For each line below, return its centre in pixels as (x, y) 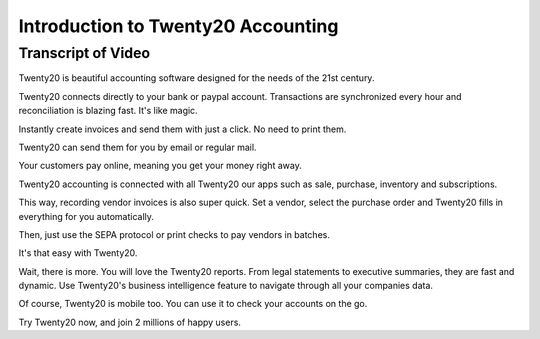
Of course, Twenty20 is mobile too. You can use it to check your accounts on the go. (193, 304)
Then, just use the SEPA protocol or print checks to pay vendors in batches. (174, 234)
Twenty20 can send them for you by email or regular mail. (137, 147)
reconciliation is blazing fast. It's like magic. (108, 111)
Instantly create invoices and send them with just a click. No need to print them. (182, 129)
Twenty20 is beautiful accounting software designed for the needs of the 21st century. (196, 78)
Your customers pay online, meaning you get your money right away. (160, 166)
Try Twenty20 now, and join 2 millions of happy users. (130, 322)
